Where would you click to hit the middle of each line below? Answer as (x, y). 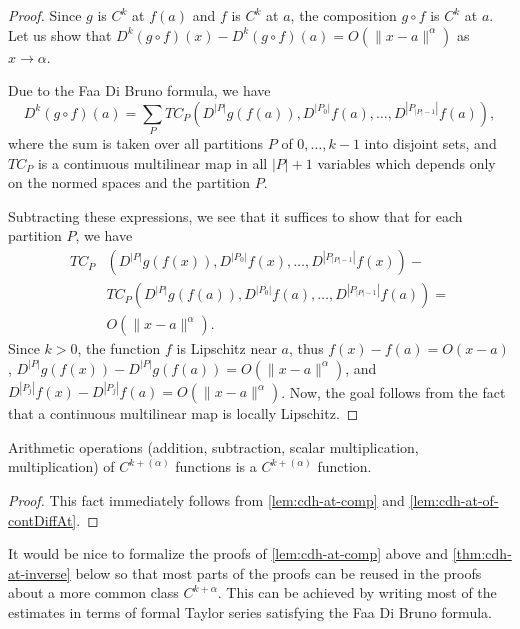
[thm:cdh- (482, 553)
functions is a (216, 466)
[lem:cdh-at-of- (454, 500)
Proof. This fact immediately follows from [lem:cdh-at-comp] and (206, 500)
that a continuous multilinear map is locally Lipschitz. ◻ (183, 413)
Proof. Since (45, 15)
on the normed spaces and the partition (129, 182)
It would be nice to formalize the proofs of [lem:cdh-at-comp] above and (228, 553)
